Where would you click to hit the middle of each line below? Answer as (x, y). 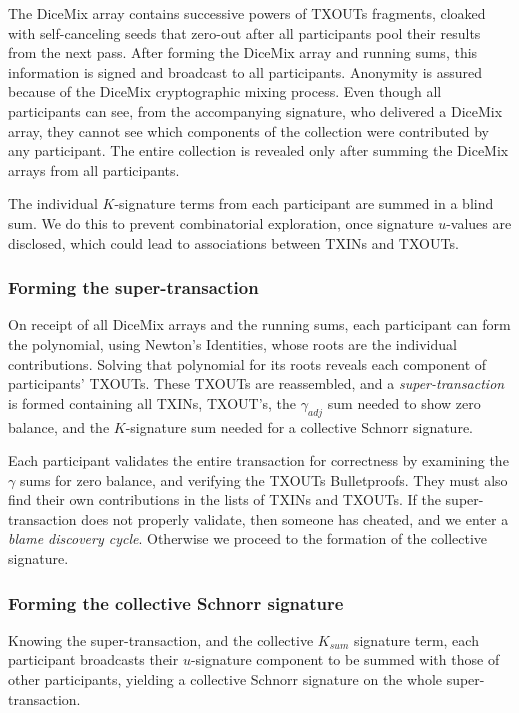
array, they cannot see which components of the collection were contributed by (248, 130)
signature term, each (416, 639)
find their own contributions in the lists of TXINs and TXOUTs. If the (224, 499)
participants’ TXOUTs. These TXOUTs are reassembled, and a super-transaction (256, 383)
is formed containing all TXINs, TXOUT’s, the (152, 402)
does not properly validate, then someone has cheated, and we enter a (295, 518)
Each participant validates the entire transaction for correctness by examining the (258, 460)
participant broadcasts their (93, 659)
